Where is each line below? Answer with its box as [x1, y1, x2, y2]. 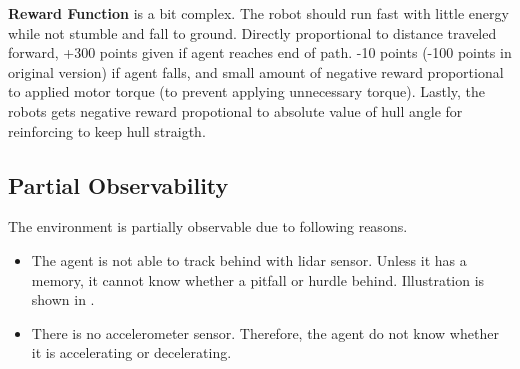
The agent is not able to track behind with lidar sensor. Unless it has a [31, 249, 467, 270]
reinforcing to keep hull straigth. [8, 120, 206, 141]
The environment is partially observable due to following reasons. [8, 216, 408, 237]
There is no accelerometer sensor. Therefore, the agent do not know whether [31, 322, 499, 343]
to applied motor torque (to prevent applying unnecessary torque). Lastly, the [8, 81, 486, 102]
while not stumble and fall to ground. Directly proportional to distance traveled [8, 22, 497, 43]
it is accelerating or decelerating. [31, 342, 232, 363]
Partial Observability [8, 169, 229, 200]
